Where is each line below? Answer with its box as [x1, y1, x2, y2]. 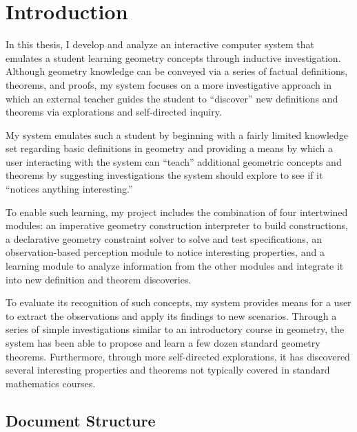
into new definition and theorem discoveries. [6, 272, 192, 286]
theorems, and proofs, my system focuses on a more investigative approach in [6, 77, 332, 91]
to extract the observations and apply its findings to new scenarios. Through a [6, 308, 337, 323]
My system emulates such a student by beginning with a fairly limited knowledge [6, 127, 349, 142]
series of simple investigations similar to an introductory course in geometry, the [6, 322, 345, 336]
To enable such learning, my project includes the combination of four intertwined [6, 204, 348, 219]
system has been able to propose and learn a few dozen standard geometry [6, 336, 320, 349]
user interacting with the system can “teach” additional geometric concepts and [6, 154, 342, 169]
